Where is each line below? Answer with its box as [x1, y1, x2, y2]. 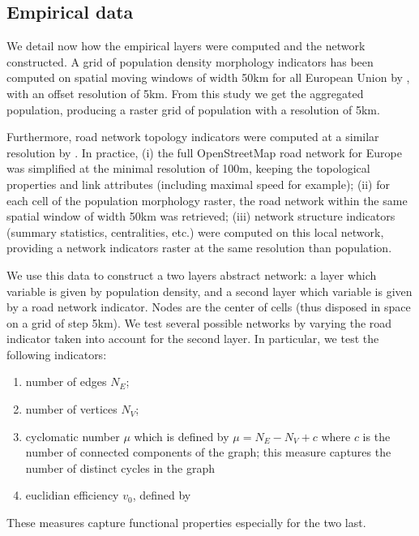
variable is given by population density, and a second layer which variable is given [6, 282, 413, 299]
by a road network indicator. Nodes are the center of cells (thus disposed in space [6, 298, 411, 315]
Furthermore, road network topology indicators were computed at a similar [6, 128, 379, 145]
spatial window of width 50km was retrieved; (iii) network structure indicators [6, 208, 395, 225]
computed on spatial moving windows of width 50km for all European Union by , [6, 69, 410, 86]
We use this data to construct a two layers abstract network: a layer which [6, 266, 377, 283]
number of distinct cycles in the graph [25, 459, 215, 476]
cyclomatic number [25, 427, 120, 444]
